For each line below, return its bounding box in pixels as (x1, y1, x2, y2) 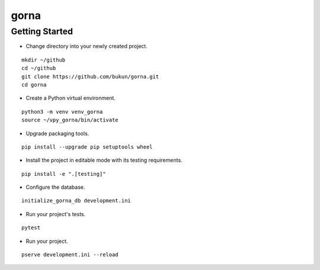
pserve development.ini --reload (21, 252, 119, 258)
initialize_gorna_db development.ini (21, 197, 132, 204)
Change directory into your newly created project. (25, 43, 148, 50)
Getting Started (11, 26, 73, 37)
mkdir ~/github (21, 56, 66, 63)
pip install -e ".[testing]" (21, 171, 106, 177)
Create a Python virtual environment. (25, 95, 116, 102)
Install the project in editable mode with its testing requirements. (25, 157, 183, 164)
